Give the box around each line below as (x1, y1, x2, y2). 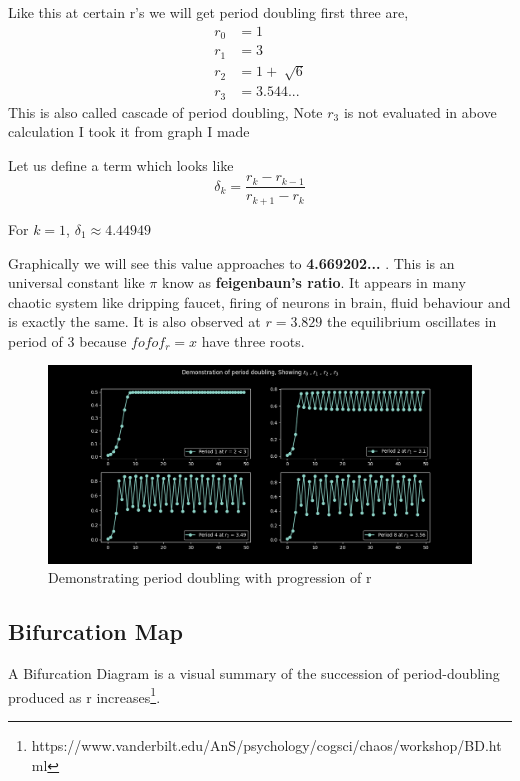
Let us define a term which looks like (8, 154, 234, 175)
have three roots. (201, 330, 305, 351)
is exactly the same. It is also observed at (8, 311, 261, 332)
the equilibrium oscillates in (326, 311, 497, 332)
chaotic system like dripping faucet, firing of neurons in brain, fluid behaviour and (8, 291, 511, 312)
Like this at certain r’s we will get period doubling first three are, (8, 2, 409, 22)
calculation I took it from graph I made (8, 121, 250, 142)
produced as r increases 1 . (8, 683, 161, 707)
